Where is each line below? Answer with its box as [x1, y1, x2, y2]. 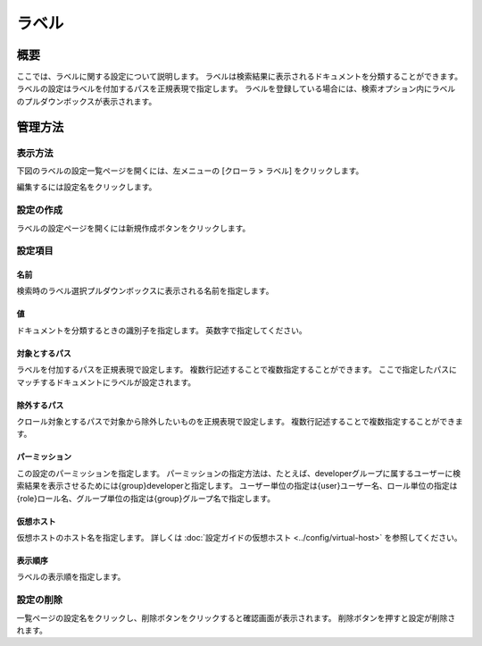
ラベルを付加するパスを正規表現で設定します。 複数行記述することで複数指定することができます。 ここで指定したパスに [16, 365, 457, 375]
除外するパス [16, 399, 64, 410]
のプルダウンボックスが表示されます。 [16, 96, 157, 106]
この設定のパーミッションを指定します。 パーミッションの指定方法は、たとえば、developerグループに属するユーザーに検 [16, 467, 461, 478]
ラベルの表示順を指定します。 [16, 572, 126, 583]
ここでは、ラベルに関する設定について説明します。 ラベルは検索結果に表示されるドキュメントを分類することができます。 [16, 71, 463, 82]
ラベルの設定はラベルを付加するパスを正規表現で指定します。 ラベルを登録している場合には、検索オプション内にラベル [16, 83, 456, 94]
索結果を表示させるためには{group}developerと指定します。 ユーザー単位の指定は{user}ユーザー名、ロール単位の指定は [16, 481, 458, 491]
